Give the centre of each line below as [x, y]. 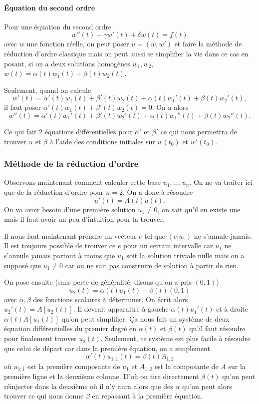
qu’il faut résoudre [217, 328]
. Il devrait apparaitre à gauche [121, 309]
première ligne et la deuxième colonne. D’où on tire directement [102, 376]
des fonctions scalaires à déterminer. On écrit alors [111, 299]
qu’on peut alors [207, 386]
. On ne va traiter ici [221, 182]
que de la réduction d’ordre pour [54, 192]
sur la [237, 366]
